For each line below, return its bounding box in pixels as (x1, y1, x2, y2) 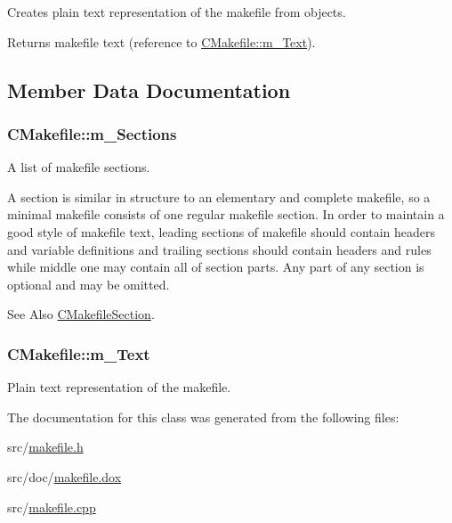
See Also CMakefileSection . (7, 305, 155, 323)
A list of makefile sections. (7, 158, 150, 176)
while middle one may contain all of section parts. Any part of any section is (7, 257, 424, 276)
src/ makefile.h (7, 437, 84, 456)
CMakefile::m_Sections (7, 122, 177, 144)
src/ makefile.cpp (7, 497, 96, 516)
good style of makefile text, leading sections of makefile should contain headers (7, 222, 436, 241)
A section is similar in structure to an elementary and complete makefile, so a (7, 187, 431, 206)
